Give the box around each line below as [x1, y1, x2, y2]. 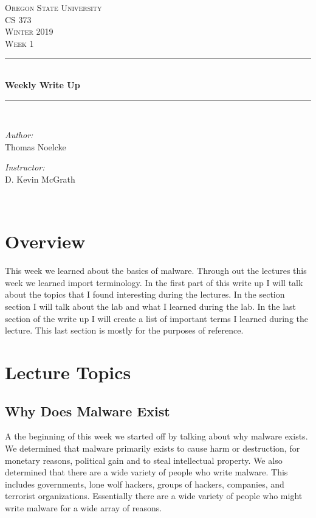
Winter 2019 [5, 25, 53, 38]
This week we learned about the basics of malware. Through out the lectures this [5, 264, 307, 277]
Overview [5, 229, 86, 254]
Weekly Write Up [5, 78, 80, 91]
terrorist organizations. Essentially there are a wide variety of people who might [5, 489, 303, 502]
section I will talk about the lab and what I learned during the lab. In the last [5, 300, 296, 313]
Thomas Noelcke [5, 140, 66, 153]
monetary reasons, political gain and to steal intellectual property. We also [5, 453, 283, 466]
